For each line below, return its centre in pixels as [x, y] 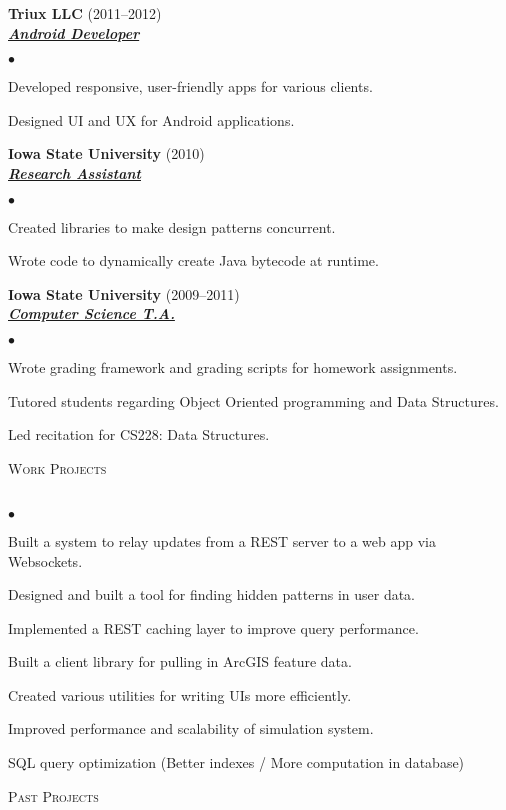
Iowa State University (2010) [106, 153]
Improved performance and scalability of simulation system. [191, 728]
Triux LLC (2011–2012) [85, 13]
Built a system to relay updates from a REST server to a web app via [222, 540]
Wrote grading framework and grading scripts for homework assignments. [233, 366]
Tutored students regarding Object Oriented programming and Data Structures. [253, 400]
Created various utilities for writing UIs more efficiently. [180, 694]
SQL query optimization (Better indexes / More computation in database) [236, 762]
